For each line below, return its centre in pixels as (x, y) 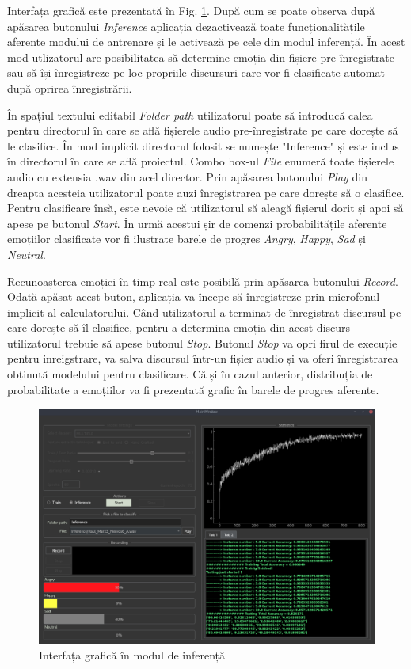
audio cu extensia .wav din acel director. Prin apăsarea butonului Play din (187, 176)
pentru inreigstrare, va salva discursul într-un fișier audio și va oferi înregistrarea (203, 358)
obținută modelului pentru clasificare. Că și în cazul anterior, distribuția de (190, 374)
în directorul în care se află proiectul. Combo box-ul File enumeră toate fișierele (201, 161)
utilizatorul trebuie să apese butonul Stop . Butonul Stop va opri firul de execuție (202, 342)
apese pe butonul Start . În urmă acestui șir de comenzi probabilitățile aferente (197, 223)
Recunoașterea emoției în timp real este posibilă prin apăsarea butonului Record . (203, 281)
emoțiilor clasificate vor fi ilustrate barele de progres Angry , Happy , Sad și (186, 239)
